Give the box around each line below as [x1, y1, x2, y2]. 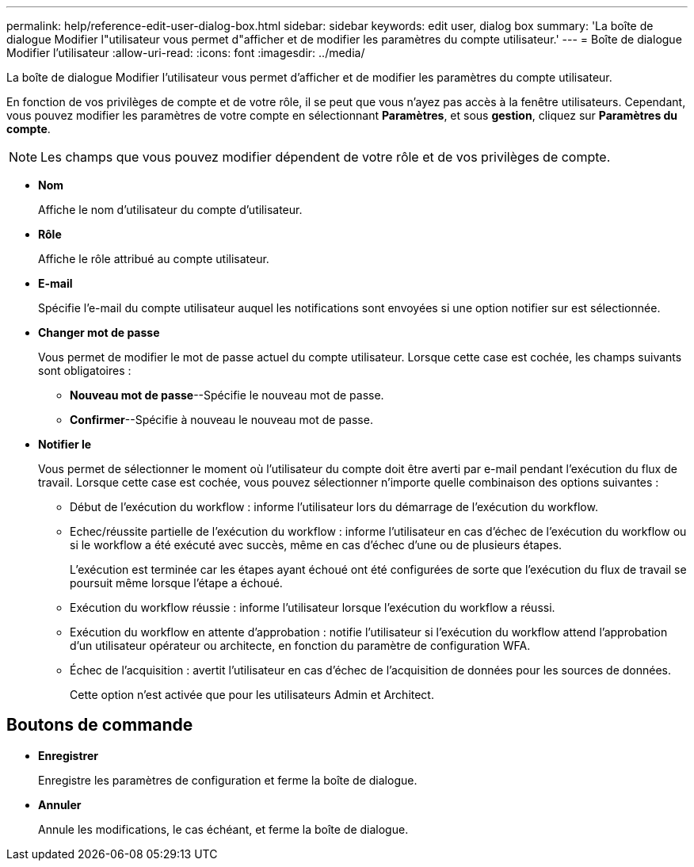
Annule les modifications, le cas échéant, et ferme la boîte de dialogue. [38, 822, 409, 836]
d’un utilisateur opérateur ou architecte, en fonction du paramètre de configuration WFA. [70, 639, 531, 652]
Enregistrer [38, 748, 98, 762]
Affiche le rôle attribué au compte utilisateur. [38, 252, 269, 265]
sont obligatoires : [38, 364, 132, 377]
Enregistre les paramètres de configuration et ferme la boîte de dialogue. [38, 773, 418, 787]
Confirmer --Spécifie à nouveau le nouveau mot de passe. [70, 413, 373, 426]
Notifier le [38, 437, 92, 451]
